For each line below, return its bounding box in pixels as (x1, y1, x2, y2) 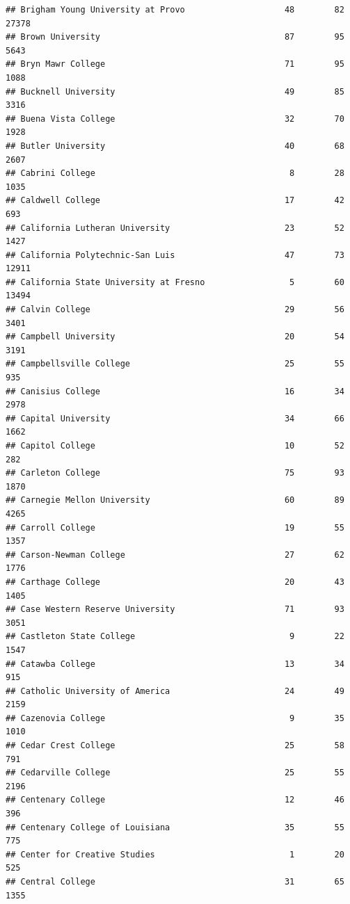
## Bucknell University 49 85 (6, 86, 344, 97)
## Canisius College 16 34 (6, 386, 344, 396)
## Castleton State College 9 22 (6, 631, 344, 642)
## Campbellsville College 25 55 (6, 359, 344, 369)
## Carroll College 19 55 (6, 522, 344, 533)
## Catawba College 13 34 (6, 659, 344, 669)
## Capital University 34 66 (6, 413, 344, 423)
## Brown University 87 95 (6, 32, 344, 42)
